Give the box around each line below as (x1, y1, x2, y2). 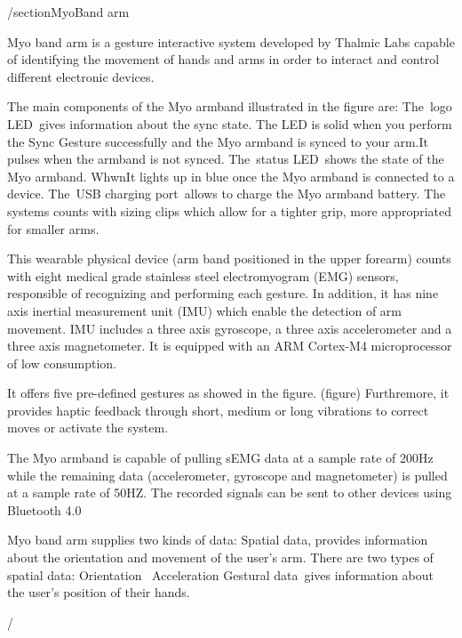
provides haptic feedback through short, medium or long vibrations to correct (7, 400, 429, 419)
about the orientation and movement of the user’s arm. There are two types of (7, 548, 434, 567)
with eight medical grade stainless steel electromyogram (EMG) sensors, (7, 266, 399, 285)
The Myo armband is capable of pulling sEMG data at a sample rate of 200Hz (7, 448, 434, 467)
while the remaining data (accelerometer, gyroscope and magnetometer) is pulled (7, 465, 448, 484)
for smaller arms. (7, 219, 100, 238)
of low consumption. (7, 353, 116, 372)
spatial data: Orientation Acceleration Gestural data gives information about (7, 565, 434, 584)
